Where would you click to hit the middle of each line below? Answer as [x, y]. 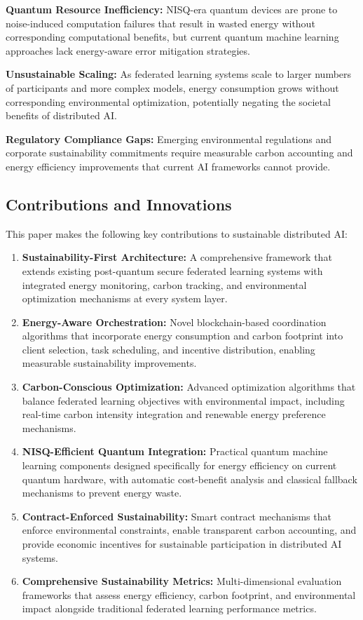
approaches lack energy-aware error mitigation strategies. [128, 50]
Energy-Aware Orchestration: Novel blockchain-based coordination [174, 322]
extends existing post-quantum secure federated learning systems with [172, 270]
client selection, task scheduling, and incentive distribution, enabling [169, 349]
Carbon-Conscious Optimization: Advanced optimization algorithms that [189, 387]
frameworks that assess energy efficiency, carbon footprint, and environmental [189, 594]
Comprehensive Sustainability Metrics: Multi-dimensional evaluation [182, 581]
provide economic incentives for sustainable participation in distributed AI [182, 544]
